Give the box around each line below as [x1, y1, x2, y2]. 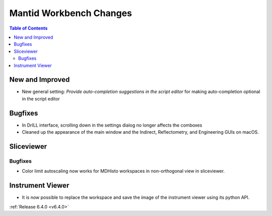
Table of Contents [9, 25, 48, 31]
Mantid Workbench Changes [9, 8, 132, 19]
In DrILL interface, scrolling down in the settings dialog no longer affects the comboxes [22, 122, 202, 128]
